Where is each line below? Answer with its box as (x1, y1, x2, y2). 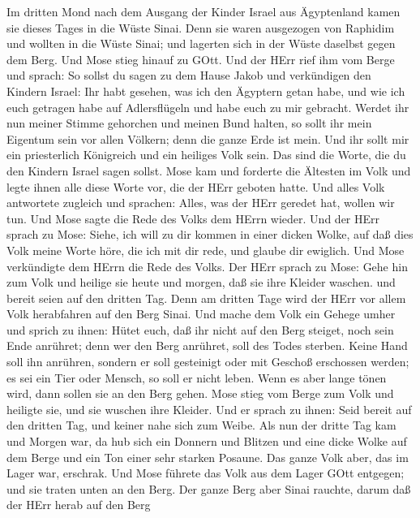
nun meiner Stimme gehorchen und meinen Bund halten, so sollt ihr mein (6, 114, 372, 132)
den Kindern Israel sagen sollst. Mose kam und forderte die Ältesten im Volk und (6, 162, 411, 179)
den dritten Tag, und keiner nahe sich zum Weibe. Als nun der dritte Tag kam (6, 417, 396, 434)
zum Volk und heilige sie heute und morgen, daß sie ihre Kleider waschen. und (6, 274, 396, 291)
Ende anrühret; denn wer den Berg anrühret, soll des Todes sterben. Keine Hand (6, 337, 408, 354)
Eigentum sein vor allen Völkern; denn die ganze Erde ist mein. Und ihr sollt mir (6, 130, 409, 147)
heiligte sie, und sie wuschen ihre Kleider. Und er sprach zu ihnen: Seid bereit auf (6, 400, 412, 417)
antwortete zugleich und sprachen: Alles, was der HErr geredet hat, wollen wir (6, 194, 395, 211)
